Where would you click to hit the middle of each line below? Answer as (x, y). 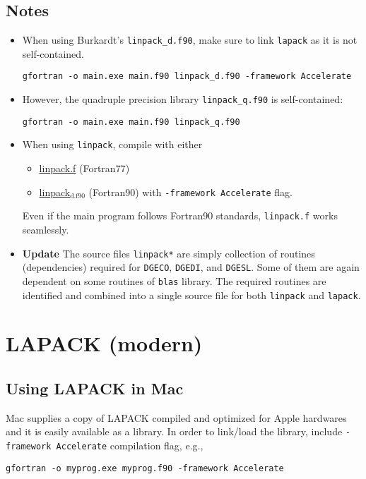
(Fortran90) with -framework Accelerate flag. (190, 192)
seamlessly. (46, 229)
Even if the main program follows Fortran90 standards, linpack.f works (180, 216)
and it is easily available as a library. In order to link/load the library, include (174, 431)
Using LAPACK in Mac (95, 388)
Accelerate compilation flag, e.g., (130, 445)
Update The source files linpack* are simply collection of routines (169, 253)
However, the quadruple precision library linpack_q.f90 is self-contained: (183, 99)
